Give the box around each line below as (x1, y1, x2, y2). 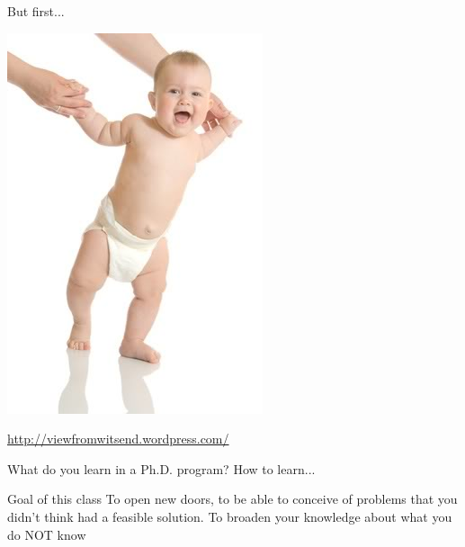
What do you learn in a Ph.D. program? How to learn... (7, 459, 316, 478)
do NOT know (7, 525, 86, 543)
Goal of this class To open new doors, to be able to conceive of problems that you (7, 489, 458, 508)
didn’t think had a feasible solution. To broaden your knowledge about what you (7, 507, 452, 525)
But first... (7, 2, 65, 20)
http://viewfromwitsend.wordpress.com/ (7, 429, 229, 448)
